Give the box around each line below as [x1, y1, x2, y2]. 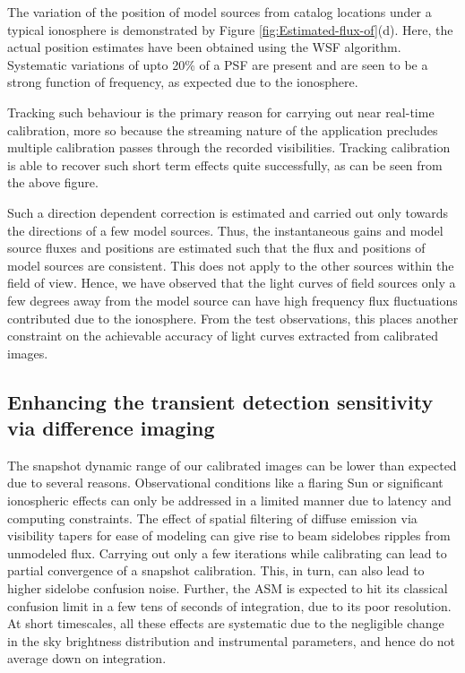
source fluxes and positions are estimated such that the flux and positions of [7, 238, 426, 257]
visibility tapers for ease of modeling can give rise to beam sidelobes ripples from [7, 526, 451, 545]
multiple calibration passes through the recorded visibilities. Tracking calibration [7, 138, 451, 157]
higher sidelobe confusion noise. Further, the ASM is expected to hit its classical [7, 579, 448, 598]
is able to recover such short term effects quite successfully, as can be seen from [7, 155, 443, 174]
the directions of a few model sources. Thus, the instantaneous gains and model [7, 220, 443, 239]
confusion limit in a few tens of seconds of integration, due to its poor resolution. [7, 596, 452, 615]
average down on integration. [7, 649, 167, 668]
